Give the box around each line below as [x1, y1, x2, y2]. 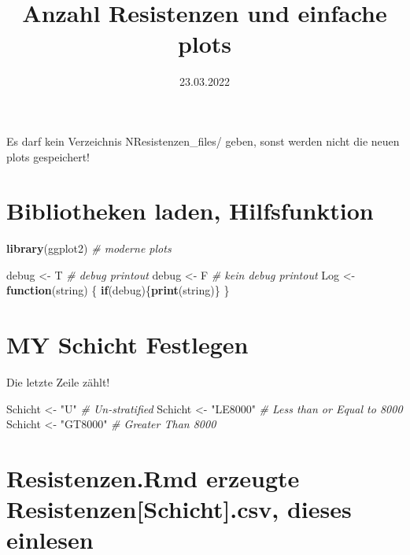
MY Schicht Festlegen [6, 328, 249, 361]
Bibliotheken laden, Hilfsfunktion [6, 194, 374, 227]
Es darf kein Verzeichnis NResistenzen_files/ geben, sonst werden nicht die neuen [6, 132, 400, 149]
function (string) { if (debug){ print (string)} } [6, 282, 230, 298]
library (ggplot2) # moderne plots [6, 240, 172, 257]
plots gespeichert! [6, 148, 90, 165]
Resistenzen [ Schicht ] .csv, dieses [6, 493, 352, 525]
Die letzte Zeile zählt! [6, 374, 110, 390]
